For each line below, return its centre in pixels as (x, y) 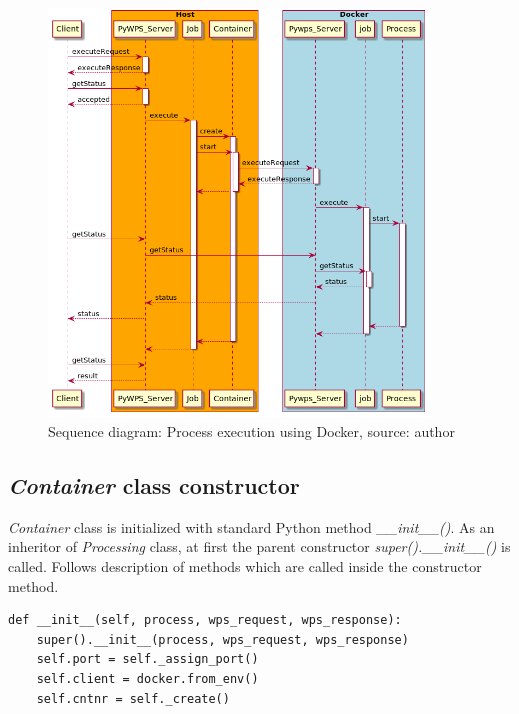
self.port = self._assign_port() (147, 659)
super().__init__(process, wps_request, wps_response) (222, 639)
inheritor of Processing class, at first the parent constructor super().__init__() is (259, 546)
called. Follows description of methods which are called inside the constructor (245, 566)
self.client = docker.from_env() (147, 678)
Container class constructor (154, 485)
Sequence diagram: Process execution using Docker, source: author (251, 431)
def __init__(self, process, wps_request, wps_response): (205, 620)
